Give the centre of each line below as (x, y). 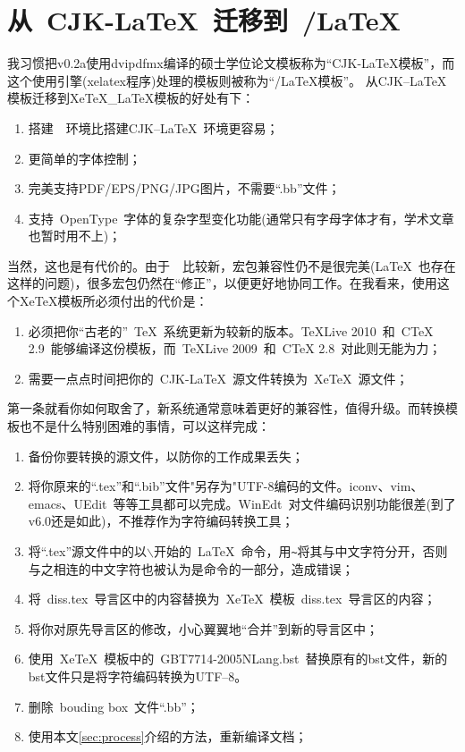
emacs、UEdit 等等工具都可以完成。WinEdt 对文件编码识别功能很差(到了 (242, 503)
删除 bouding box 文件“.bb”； (114, 706)
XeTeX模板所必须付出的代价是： (114, 301)
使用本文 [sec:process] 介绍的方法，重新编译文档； (168, 736)
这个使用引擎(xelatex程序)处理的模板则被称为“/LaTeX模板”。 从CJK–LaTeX (227, 80)
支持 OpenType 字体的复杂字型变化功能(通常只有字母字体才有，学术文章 (241, 218)
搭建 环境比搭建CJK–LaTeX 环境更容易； (153, 127)
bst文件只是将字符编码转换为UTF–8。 (138, 676)
